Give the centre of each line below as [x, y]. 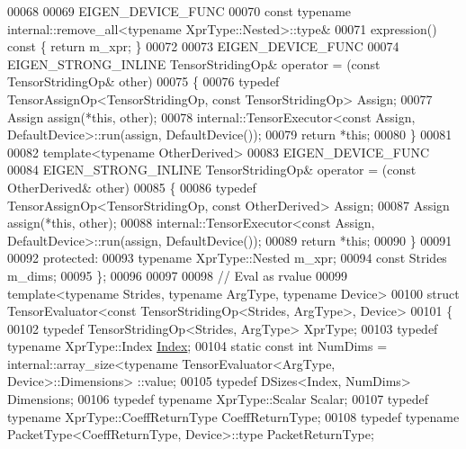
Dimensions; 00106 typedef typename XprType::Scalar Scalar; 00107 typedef [218, 399]
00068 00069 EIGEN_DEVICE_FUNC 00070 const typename [179, 11]
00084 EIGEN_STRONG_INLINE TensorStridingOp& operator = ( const [212, 170]
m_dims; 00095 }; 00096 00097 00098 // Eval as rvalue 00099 [177, 275]
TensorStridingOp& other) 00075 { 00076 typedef [143, 81]
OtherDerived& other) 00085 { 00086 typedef [132, 187]
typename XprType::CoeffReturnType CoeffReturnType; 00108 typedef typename [233, 416]
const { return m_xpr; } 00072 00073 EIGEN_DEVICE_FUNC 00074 [203, 46]
